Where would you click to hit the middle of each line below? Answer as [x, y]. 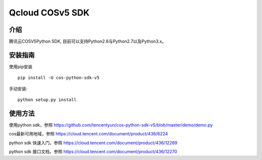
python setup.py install [47, 100]
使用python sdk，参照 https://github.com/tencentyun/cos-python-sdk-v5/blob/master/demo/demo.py [111, 125]
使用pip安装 [21, 66]
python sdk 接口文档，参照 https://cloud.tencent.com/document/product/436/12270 [93, 152]
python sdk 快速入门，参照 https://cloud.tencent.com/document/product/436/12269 [93, 143]
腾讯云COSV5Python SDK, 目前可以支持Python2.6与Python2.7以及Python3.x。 [88, 42]
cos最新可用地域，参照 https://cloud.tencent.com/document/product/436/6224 [89, 134]
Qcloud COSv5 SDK [49, 13]
